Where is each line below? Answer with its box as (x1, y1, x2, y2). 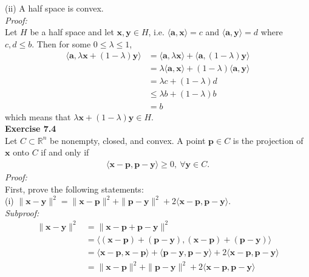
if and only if (41, 146, 89, 159)
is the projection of (233, 134, 304, 146)
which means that (5, 110, 71, 123)
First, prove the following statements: (5, 182, 144, 195)
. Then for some (32, 37, 91, 50)
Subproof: (5, 206, 39, 219)
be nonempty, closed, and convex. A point (50, 134, 206, 146)
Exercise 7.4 (5, 122, 56, 135)
